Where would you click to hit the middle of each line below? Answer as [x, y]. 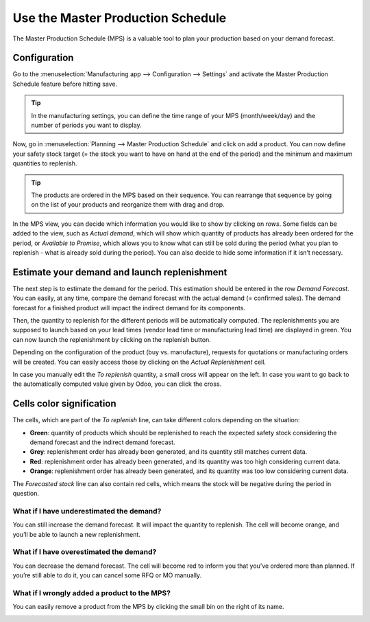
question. [26, 493]
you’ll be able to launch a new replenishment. [76, 534]
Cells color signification [64, 404]
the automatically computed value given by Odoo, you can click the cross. [117, 384]
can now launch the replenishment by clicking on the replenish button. [112, 339]
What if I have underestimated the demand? [87, 511]
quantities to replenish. [45, 163]
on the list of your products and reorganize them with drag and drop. [128, 205]
